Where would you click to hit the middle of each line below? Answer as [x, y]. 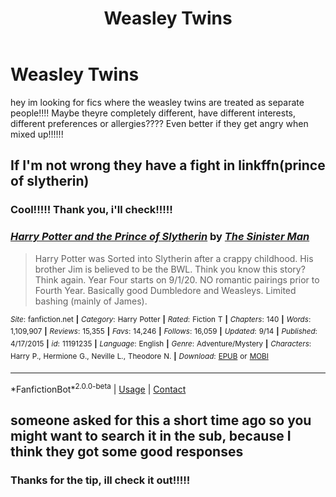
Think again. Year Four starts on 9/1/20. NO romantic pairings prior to [177, 279]
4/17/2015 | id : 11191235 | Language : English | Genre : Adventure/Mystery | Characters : [161, 343]
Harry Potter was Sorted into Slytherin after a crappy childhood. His [174, 258]
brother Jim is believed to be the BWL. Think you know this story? [170, 269]
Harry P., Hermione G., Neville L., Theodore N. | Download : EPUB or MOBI [139, 356]
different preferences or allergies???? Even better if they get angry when [159, 123]
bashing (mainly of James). [91, 301]
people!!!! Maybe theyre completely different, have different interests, [153, 113]
